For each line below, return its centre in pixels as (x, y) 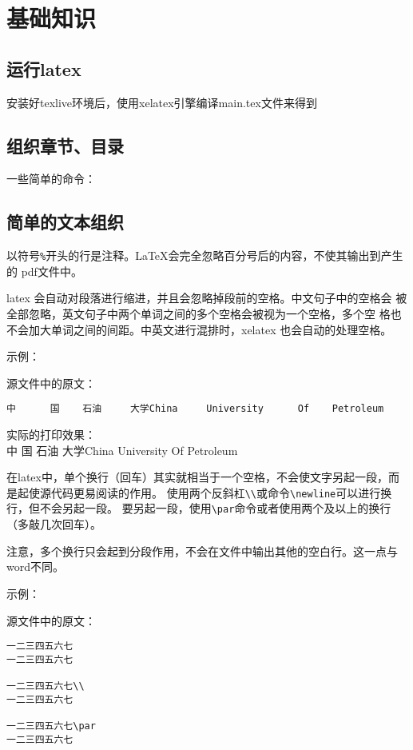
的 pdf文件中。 (44, 271)
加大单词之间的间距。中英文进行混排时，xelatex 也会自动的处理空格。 (210, 329)
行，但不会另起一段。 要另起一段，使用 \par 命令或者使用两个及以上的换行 (199, 508)
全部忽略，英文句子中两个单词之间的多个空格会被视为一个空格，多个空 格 (199, 314)
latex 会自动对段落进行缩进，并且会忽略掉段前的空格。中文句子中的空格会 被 (207, 298)
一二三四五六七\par (51, 726)
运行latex (44, 68)
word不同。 (35, 566)
